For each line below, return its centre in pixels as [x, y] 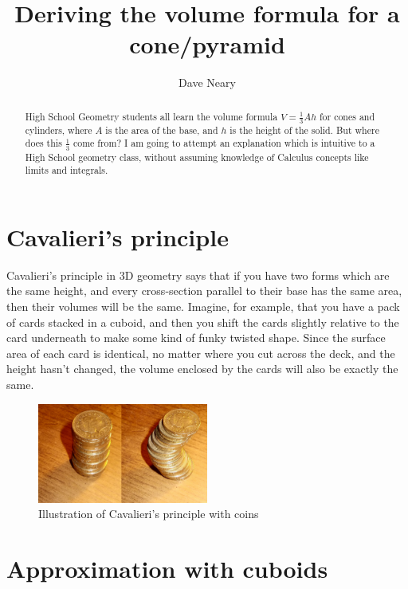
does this [43, 143]
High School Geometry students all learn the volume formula [151, 116]
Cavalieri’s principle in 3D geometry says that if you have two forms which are [198, 275]
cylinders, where [59, 130]
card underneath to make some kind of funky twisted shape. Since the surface [196, 338]
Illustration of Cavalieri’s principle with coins [149, 514]
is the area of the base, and [162, 130]
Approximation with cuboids [167, 569]
